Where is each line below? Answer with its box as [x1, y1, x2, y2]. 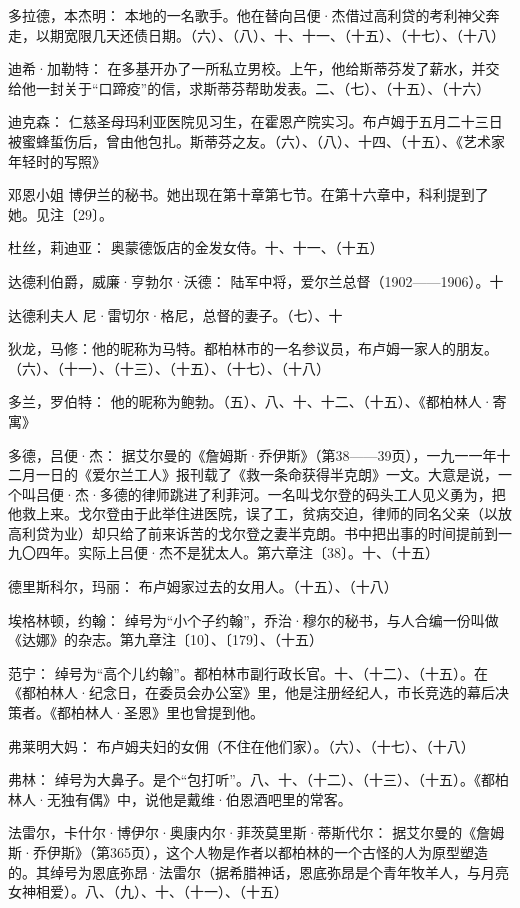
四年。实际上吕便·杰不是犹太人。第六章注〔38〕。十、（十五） [35, 542, 439, 563]
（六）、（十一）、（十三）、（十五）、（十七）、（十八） [8, 357, 330, 378]
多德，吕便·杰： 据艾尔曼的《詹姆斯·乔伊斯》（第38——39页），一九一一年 [8, 444, 497, 465]
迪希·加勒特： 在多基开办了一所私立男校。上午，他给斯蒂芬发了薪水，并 [8, 58, 486, 79]
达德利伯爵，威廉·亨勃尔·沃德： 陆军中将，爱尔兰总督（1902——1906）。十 [8, 270, 504, 291]
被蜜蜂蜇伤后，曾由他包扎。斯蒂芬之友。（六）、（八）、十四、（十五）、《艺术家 [8, 130, 505, 151]
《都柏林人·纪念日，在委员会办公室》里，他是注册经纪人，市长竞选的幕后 [8, 682, 495, 703]
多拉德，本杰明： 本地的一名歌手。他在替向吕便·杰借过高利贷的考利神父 [8, 5, 486, 25]
